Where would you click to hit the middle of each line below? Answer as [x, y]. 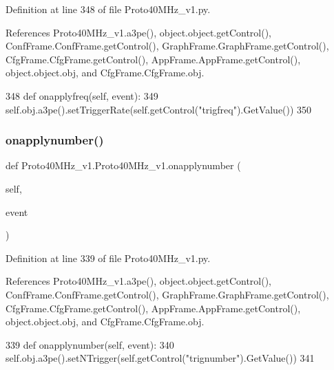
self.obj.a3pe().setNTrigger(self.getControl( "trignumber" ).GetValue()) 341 [160, 358]
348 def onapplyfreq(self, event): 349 [82, 95]
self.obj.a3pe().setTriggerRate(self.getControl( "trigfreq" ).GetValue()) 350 [159, 109]
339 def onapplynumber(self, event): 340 [90, 344]
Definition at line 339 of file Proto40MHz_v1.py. [108, 258]
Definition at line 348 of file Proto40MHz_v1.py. [108, 9]
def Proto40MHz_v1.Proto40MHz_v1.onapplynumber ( [123, 165]
